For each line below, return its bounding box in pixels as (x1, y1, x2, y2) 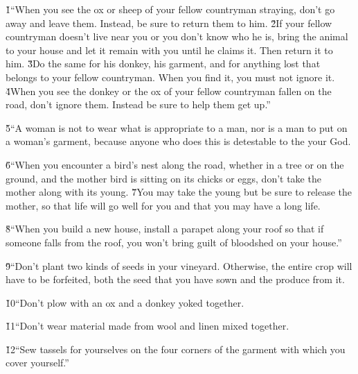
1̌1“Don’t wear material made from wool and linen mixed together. (6, 318, 289, 333)
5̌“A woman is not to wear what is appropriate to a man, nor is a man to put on (6, 120, 348, 135)
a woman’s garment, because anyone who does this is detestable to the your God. (6, 134, 351, 148)
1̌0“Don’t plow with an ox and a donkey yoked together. (6, 295, 244, 309)
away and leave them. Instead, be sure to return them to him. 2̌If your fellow (6, 15, 332, 30)
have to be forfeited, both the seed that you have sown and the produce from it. (6, 272, 345, 287)
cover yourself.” (6, 355, 69, 370)
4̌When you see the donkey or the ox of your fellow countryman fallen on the (6, 83, 332, 98)
